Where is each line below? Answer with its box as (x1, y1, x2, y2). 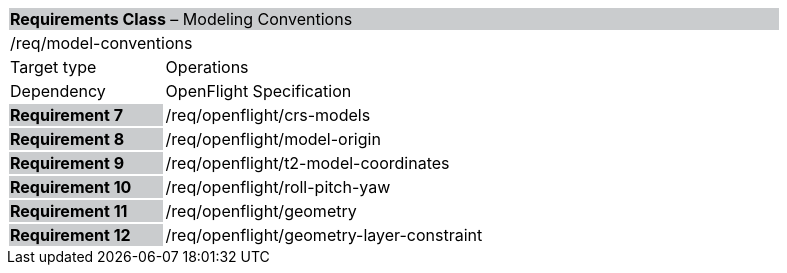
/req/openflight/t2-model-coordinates (165, 153, 450, 173)
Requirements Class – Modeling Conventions (10, 9, 353, 29)
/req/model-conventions (10, 33, 193, 53)
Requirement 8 (10, 129, 125, 149)
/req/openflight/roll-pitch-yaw (165, 177, 391, 197)
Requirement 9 (10, 153, 125, 173)
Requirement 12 (10, 225, 131, 245)
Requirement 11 (10, 201, 128, 221)
